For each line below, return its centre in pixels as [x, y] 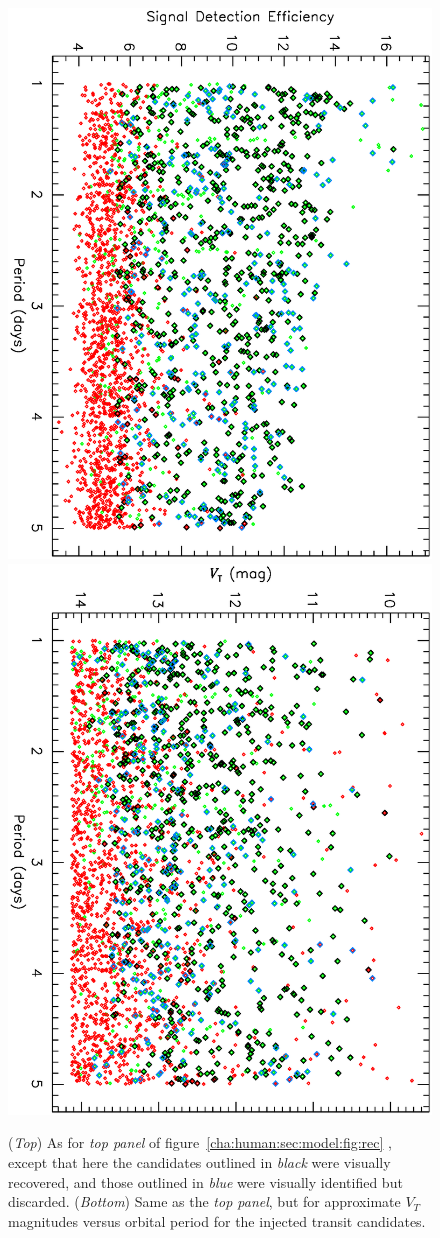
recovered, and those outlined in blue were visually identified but [205, 1181]
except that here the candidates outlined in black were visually [199, 1161]
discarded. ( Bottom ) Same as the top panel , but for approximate [204, 1201]
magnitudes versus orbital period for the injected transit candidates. [217, 1220]
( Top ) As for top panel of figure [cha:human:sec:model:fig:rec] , [200, 1142]
